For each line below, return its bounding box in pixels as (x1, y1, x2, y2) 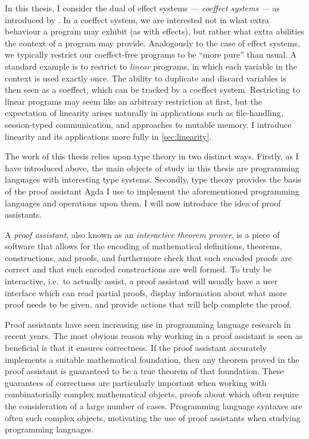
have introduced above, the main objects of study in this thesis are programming (5, 161, 299, 174)
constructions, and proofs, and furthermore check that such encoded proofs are (5, 251, 292, 264)
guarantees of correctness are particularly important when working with (5, 376, 267, 388)
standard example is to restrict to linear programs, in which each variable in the (5, 59, 297, 72)
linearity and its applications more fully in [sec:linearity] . (5, 130, 212, 142)
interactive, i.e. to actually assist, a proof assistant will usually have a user (5, 275, 278, 287)
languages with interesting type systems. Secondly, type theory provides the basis (5, 173, 302, 186)
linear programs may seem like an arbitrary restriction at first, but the (5, 95, 262, 107)
